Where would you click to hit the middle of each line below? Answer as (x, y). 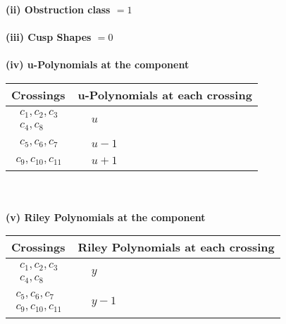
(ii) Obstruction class (58, 9)
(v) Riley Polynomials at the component (106, 217)
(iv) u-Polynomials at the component (98, 64)
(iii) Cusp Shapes (49, 37)
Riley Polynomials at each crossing (176, 247)
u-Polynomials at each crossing (165, 94)
